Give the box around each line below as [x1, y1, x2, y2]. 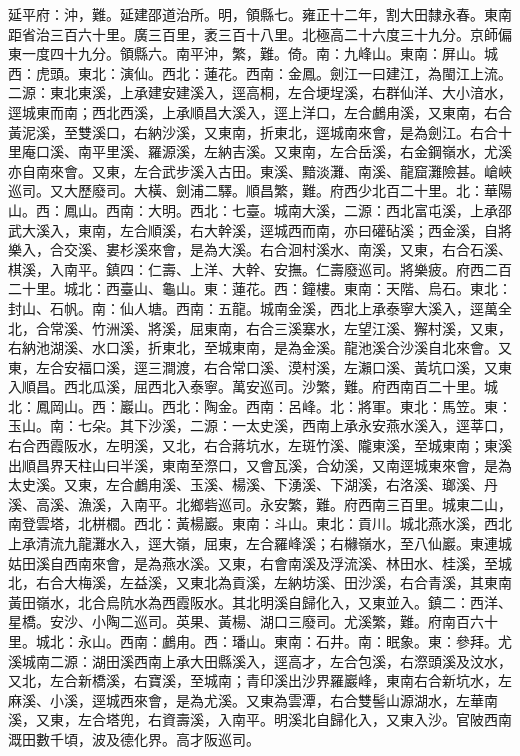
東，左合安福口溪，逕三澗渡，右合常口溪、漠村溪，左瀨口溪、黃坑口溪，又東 [8, 356, 512, 377]
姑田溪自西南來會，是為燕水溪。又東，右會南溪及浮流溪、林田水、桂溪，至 [8, 552, 498, 573]
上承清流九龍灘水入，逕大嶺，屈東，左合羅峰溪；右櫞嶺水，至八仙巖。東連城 [8, 533, 512, 554]
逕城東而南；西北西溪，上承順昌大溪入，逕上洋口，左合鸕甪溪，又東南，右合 [8, 101, 512, 122]
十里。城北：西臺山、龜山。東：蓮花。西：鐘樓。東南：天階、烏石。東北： [21, 278, 512, 299]
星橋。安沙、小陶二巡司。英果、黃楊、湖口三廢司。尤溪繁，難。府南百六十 [8, 611, 498, 632]
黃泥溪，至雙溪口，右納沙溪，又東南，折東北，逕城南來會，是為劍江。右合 [8, 121, 498, 142]
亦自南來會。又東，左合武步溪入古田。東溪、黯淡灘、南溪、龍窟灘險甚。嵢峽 [8, 160, 512, 181]
